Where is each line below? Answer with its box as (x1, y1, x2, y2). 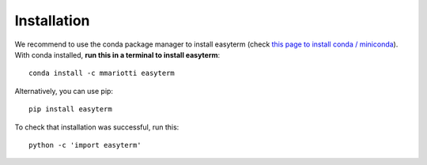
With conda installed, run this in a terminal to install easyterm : (14, 50, 221, 59)
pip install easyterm (28, 105, 112, 114)
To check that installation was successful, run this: (14, 122, 179, 132)
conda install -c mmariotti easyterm (28, 69, 176, 78)
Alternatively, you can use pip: (14, 86, 114, 96)
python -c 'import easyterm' (28, 141, 142, 149)
